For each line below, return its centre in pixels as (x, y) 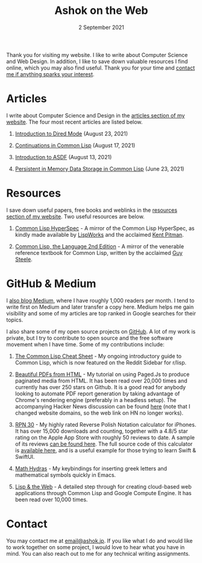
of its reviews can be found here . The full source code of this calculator (104, 444)
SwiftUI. (25, 456)
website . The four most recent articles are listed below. (74, 122)
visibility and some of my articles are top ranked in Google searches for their (101, 313)
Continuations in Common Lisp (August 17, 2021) (75, 145)
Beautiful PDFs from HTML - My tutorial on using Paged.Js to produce (102, 374)
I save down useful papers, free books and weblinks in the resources (92, 210)
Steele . (24, 259)
